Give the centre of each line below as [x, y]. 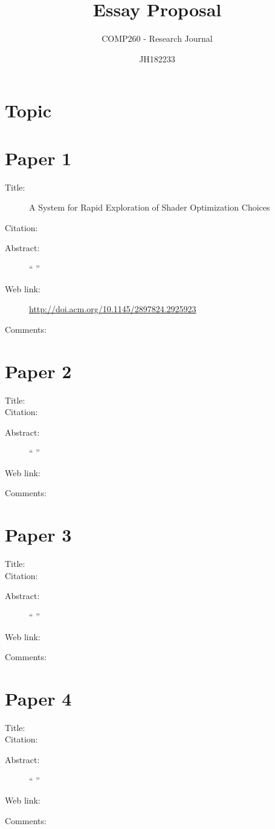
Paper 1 [38, 158]
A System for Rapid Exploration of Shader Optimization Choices [150, 207]
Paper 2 [38, 371]
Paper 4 [38, 698]
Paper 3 [38, 535]
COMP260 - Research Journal [157, 38]
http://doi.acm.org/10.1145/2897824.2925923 [113, 309]
